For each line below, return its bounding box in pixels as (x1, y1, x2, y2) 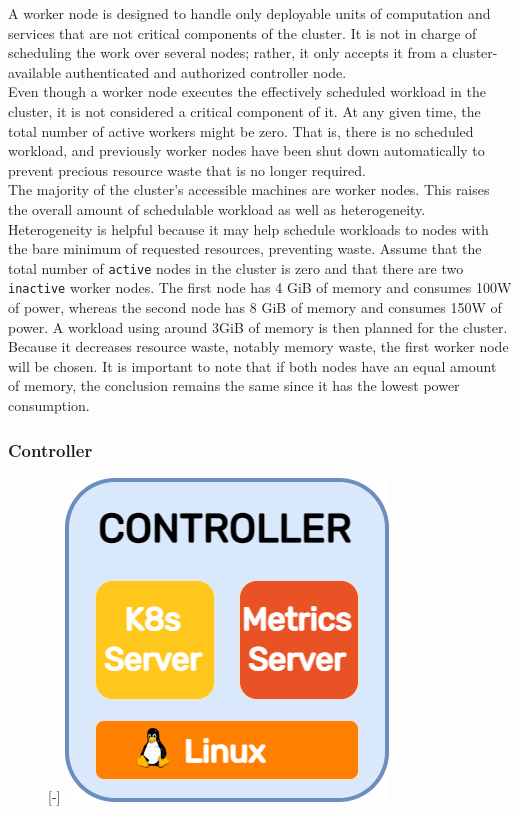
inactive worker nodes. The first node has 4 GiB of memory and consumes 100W (8, 277, 512, 298)
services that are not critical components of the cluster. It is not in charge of (8, 22, 477, 43)
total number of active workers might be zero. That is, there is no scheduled (8, 120, 474, 141)
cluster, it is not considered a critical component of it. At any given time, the (8, 100, 481, 121)
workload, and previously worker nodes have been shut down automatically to (8, 140, 485, 161)
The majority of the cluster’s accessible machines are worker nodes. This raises (8, 179, 490, 200)
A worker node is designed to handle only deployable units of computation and (8, 3, 491, 23)
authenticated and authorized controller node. (65, 61, 347, 82)
